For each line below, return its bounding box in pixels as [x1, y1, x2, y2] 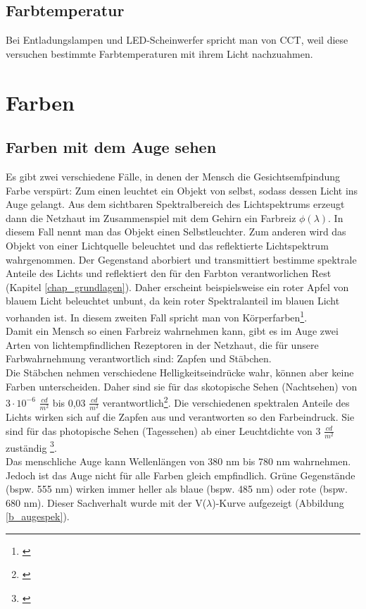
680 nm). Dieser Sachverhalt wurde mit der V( [6, 495, 207, 510]
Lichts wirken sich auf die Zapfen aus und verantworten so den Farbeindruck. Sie [6, 409, 355, 424]
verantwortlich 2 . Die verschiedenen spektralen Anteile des [102, 393, 350, 410]
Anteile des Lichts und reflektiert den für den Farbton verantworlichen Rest [6, 266, 332, 281]
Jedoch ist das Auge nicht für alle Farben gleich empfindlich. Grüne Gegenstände [6, 467, 355, 482]
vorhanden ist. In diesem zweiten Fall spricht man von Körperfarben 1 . [6, 307, 308, 324]
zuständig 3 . [6, 438, 57, 455]
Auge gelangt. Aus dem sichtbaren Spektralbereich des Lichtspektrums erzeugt [6, 197, 345, 211]
